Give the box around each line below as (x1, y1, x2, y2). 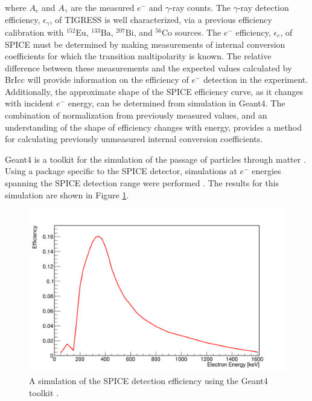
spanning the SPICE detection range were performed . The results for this (5, 177, 279, 189)
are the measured (71, 1, 135, 13)
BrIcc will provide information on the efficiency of (5, 73, 189, 86)
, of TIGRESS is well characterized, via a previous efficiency (49, 13, 272, 26)
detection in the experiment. (203, 73, 308, 86)
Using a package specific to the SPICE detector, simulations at (5, 165, 237, 177)
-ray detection (237, 1, 289, 13)
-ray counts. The (170, 1, 231, 13)
